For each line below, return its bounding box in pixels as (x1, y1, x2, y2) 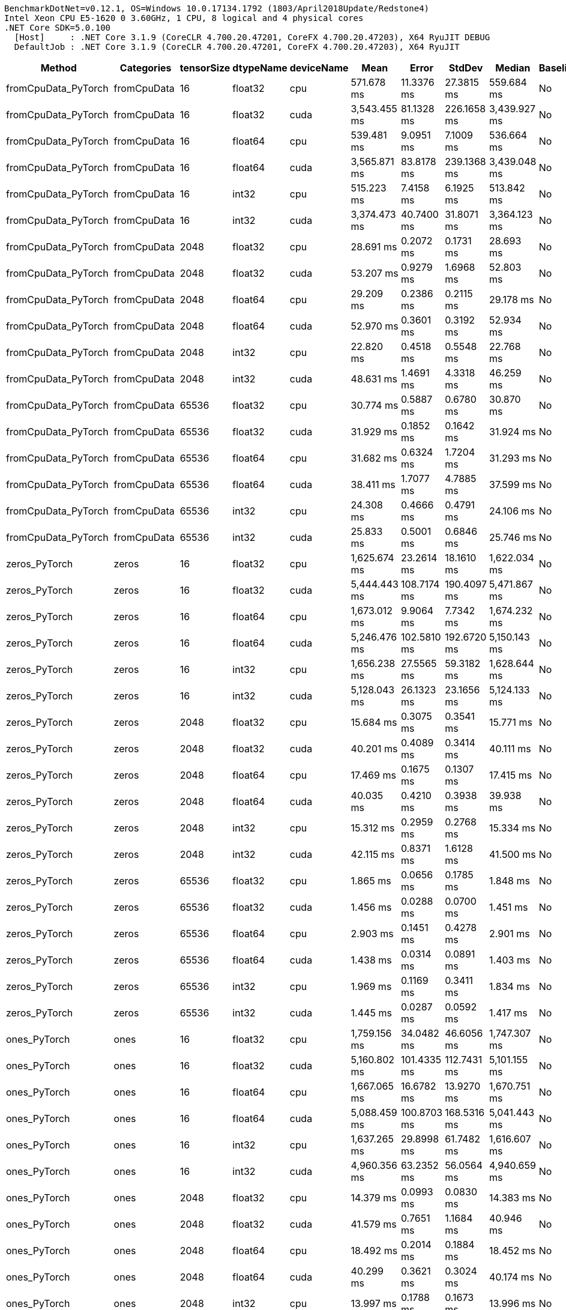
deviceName (289, 62, 349, 74)
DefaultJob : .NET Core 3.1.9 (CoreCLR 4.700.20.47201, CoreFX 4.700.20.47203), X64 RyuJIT (14, 42, 460, 52)
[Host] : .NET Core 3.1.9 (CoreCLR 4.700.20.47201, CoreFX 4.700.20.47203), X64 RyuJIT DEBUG (14, 32, 490, 42)
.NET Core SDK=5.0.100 (4, 23, 111, 32)
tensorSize (179, 62, 230, 74)
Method (40, 62, 77, 74)
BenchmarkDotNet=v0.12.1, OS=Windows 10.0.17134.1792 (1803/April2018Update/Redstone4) (4, 4, 430, 13)
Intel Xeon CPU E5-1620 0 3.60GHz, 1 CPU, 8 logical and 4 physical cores (4, 13, 364, 23)
